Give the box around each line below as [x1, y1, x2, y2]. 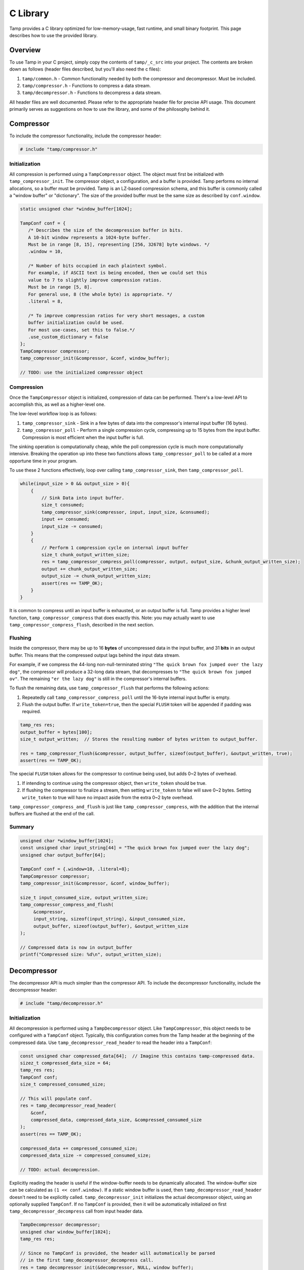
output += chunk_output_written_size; [41, 566, 138, 571]
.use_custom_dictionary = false [28, 334, 108, 340]
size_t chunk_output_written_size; [41, 552, 130, 558]
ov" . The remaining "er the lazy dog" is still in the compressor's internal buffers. [9, 676, 187, 682]
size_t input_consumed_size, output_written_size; [20, 895, 149, 901]
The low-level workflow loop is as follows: [9, 410, 97, 417]
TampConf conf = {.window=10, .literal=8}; [20, 866, 130, 872]
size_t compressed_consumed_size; [20, 1082, 106, 1087]
